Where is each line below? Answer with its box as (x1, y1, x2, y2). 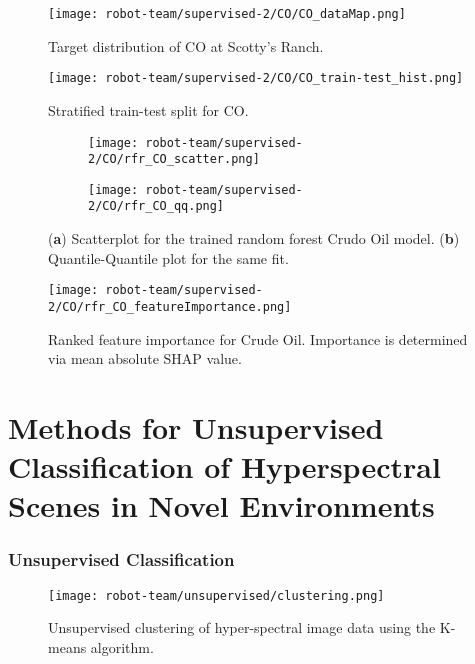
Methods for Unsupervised (8, 407, 384, 447)
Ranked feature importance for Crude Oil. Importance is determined (48, 328, 468, 349)
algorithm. (90, 637, 154, 658)
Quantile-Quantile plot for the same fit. (48, 247, 289, 268)
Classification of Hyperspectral (8, 446, 441, 487)
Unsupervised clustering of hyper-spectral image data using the (48, 617, 436, 638)
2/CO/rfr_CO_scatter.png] (88, 152, 260, 167)
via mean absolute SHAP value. (48, 348, 242, 369)
